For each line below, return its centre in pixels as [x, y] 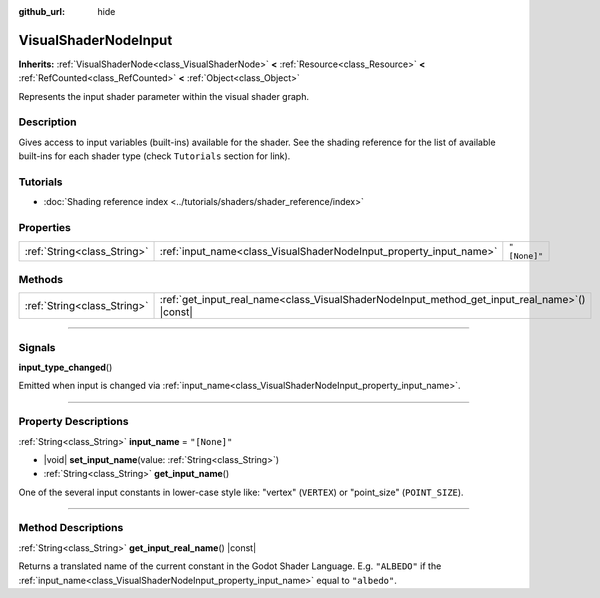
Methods [41, 279]
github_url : [41, 11]
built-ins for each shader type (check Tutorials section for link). [154, 156]
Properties [45, 228]
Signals [37, 347]
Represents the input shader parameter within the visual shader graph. [164, 96]
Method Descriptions [71, 528]
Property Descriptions [73, 422]
